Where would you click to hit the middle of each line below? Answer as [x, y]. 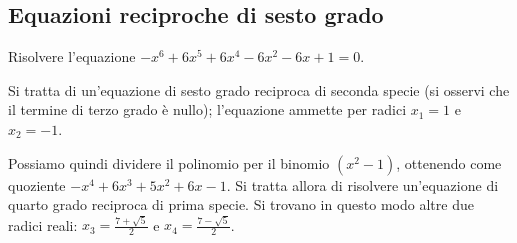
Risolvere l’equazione [72, 56]
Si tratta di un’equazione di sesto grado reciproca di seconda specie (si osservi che [259, 89]
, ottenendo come [449, 162]
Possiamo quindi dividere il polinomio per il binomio [169, 162]
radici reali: [43, 224]
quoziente [37, 184]
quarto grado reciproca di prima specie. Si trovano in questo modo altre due [241, 204]
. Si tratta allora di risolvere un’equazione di [362, 184]
